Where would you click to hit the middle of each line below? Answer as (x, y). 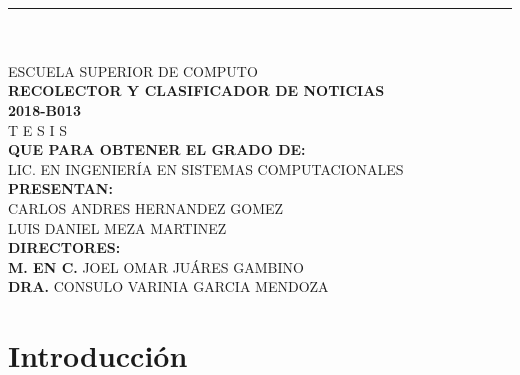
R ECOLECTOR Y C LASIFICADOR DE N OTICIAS (196, 90)
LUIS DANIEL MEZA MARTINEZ (117, 227)
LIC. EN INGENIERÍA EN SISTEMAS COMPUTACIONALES (206, 168)
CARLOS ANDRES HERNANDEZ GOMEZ (146, 207)
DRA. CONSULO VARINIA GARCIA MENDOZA (168, 286)
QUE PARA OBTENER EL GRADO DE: (157, 149)
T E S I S (37, 129)
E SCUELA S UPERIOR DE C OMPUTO (133, 70)
